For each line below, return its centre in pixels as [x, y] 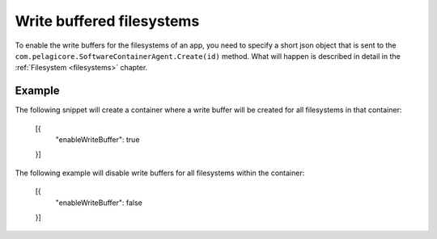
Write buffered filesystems [107, 21]
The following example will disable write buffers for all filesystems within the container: [160, 173]
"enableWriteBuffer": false [99, 203]
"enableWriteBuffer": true [98, 140]
